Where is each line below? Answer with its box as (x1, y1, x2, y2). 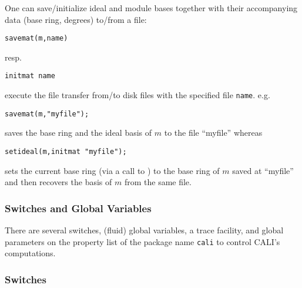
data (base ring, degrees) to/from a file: (5, 13, 147, 25)
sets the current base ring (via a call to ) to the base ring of (5, 164, 220, 176)
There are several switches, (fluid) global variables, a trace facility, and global (5, 224, 284, 236)
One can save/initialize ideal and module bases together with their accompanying (5, 2, 298, 14)
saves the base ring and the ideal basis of (5, 126, 152, 139)
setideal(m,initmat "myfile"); (5, 148, 127, 156)
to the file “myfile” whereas (164, 126, 263, 139)
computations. (5, 247, 56, 259)
